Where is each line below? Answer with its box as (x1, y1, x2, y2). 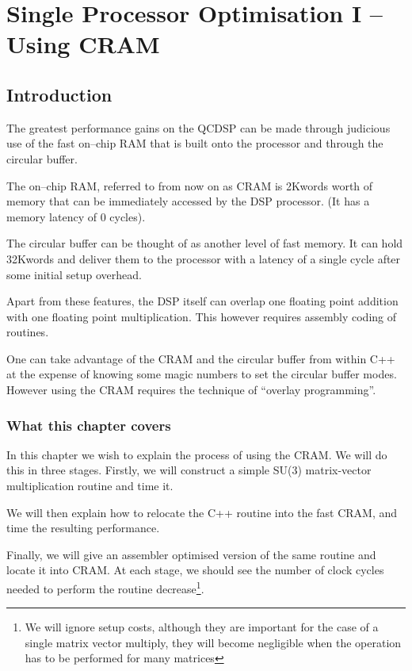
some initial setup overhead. (6, 266, 142, 282)
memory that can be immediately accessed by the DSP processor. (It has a (6, 193, 370, 209)
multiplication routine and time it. (6, 477, 174, 494)
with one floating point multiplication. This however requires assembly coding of (6, 308, 396, 324)
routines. (6, 324, 49, 340)
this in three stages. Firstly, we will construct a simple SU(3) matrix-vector (6, 462, 372, 478)
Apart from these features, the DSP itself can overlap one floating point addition (6, 293, 399, 309)
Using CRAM (6, 28, 160, 60)
